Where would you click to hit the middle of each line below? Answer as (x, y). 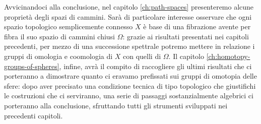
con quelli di (142, 56)
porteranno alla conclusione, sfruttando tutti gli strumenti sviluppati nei (116, 105)
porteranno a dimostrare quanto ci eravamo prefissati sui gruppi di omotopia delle (130, 76)
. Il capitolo (186, 56)
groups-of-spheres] (32, 66)
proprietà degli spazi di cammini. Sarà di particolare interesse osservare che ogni (128, 16)
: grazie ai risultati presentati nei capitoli (186, 36)
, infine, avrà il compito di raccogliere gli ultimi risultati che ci (155, 66)
